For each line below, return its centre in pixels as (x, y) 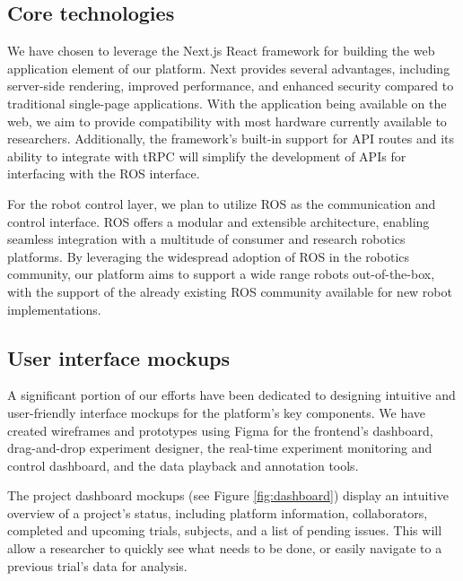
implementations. (54, 309)
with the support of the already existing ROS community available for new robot (230, 291)
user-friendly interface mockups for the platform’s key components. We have (217, 412)
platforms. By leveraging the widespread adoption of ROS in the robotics (209, 256)
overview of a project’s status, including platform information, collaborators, (218, 512)
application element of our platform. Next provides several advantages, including (229, 68)
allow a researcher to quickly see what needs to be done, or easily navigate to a (225, 548)
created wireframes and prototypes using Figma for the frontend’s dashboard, (220, 430)
